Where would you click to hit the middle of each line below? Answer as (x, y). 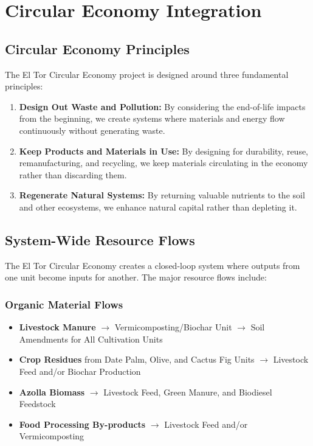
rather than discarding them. (73, 174)
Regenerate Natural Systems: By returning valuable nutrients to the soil (162, 195)
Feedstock (37, 404)
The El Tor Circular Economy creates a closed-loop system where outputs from (153, 265)
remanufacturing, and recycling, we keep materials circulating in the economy (163, 163)
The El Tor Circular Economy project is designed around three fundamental (147, 74)
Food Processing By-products (82, 424)
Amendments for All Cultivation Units (91, 339)
